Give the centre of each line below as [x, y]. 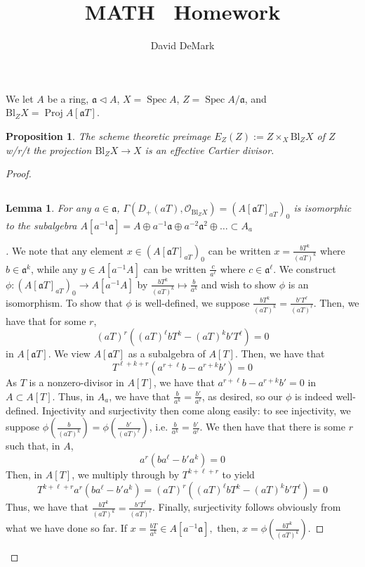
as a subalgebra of [167, 353]
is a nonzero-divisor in [77, 382]
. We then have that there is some [272, 427]
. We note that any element [65, 250]
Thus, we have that [47, 507]
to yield [238, 474]
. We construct [305, 268]
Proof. [19, 173]
